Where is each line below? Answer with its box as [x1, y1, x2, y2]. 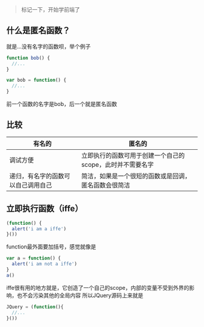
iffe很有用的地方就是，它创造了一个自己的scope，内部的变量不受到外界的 [6, 284, 189, 291]
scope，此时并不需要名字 [81, 160, 154, 169]
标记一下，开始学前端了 [21, 6, 80, 13]
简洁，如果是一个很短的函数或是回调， [81, 172, 191, 180]
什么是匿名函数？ [6, 26, 70, 36]
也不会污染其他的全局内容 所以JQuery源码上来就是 [16, 292, 144, 299]
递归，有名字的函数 [9, 172, 65, 180]
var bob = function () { [6, 77, 67, 83]
